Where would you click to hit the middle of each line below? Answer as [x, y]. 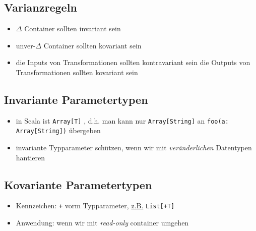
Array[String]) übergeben [58, 130]
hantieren [30, 157]
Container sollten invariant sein [73, 28]
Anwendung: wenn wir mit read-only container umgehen [102, 223]
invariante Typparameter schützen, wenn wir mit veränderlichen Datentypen [134, 148]
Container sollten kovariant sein [92, 45]
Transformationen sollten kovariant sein [77, 72]
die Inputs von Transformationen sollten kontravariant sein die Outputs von [133, 62]
